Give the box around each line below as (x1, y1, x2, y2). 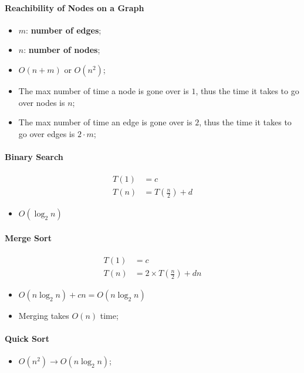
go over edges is (18, 127, 75, 139)
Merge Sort (5, 231, 52, 244)
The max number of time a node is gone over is (18, 84, 189, 96)
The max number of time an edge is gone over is (18, 116, 192, 128)
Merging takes (18, 309, 69, 322)
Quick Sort (5, 332, 49, 345)
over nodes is (18, 96, 65, 108)
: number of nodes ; (23, 44, 100, 56)
